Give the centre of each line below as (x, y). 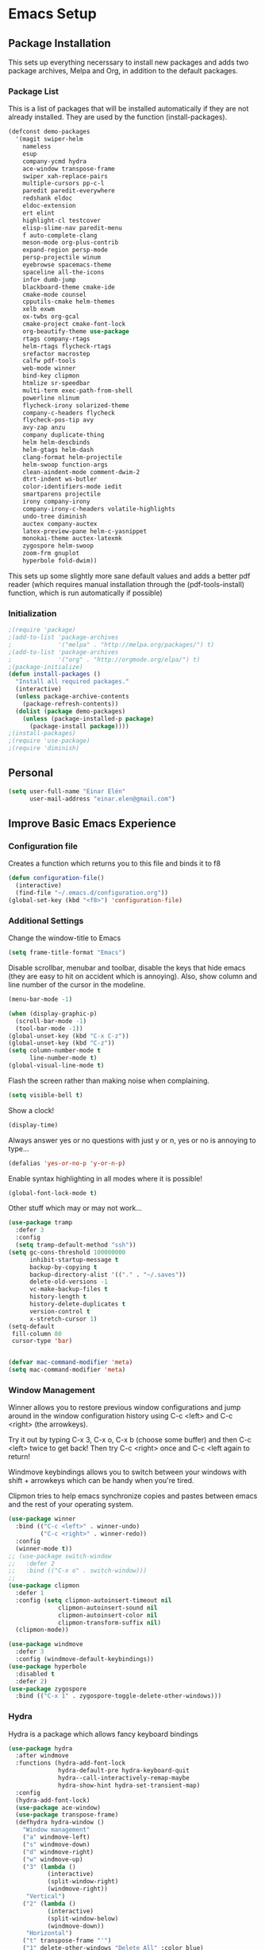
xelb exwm (39, 309)
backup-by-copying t (63, 1267)
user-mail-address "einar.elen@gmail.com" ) (102, 799)
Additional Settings (46, 921)
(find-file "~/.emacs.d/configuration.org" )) (92, 893)
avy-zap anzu (44, 428)
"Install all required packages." (72, 682)
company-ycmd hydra (55, 161)
